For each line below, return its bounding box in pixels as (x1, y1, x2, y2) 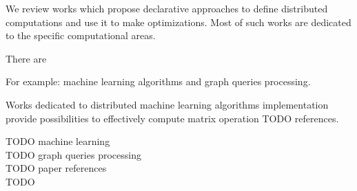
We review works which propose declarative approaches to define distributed (6, 1, 328, 15)
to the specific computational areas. (6, 28, 156, 43)
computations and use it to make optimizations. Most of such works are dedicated (6, 14, 351, 29)
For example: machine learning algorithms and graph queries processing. (6, 74, 311, 89)
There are (6, 51, 47, 65)
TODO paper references (6, 161, 107, 175)
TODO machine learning (6, 134, 110, 148)
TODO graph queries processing (6, 147, 141, 161)
